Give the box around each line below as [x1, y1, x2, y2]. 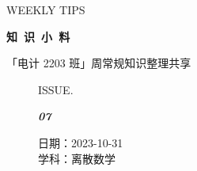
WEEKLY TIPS [6, 2, 85, 17]
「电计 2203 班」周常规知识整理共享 [6, 55, 191, 71]
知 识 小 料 [6, 28, 70, 44]
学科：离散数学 [38, 150, 116, 166]
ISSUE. [38, 81, 74, 97]
